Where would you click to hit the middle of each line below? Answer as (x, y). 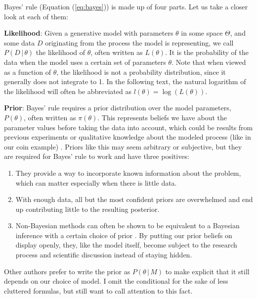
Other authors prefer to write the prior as (67, 271)
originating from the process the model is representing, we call (139, 42)
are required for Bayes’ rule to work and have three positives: (97, 156)
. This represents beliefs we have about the (162, 117)
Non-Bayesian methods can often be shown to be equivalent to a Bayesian (128, 225)
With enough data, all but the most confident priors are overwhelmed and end (134, 199)
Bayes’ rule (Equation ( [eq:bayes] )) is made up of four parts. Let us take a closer (126, 6)
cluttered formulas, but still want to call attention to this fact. (98, 290)
